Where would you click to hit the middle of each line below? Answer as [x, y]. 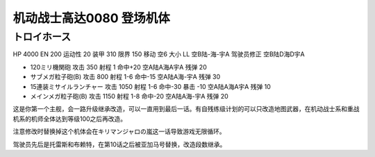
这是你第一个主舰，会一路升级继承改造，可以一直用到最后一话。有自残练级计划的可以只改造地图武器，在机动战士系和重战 [186, 109]
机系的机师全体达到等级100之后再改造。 [70, 119]
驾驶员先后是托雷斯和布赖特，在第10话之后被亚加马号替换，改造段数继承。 [119, 144]
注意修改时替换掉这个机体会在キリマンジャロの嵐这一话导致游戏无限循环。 [119, 131]
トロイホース [42, 37]
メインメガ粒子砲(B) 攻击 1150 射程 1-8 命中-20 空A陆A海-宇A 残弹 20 [129, 96]
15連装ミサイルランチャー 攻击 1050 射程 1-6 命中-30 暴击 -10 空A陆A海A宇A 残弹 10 [150, 86]
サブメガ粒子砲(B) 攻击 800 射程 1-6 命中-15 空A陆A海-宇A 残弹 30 [125, 77]
